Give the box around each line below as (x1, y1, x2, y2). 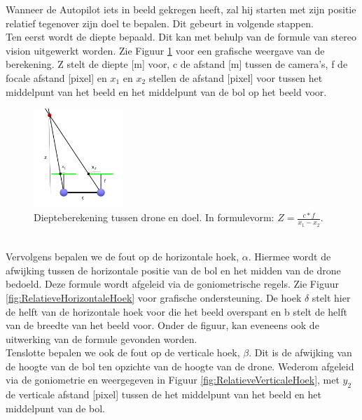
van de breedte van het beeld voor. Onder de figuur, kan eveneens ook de (6, 318, 319, 332)
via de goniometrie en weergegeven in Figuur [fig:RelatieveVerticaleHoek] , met (6, 372, 340, 387)
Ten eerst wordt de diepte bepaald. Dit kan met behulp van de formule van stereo (6, 29, 356, 44)
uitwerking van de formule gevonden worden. (6, 331, 197, 346)
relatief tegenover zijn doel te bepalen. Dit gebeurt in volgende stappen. (6, 15, 314, 30)
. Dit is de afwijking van (249, 345, 352, 360)
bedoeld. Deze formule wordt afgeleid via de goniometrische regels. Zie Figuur (6, 276, 339, 291)
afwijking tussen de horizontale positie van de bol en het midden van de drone (6, 262, 341, 277)
